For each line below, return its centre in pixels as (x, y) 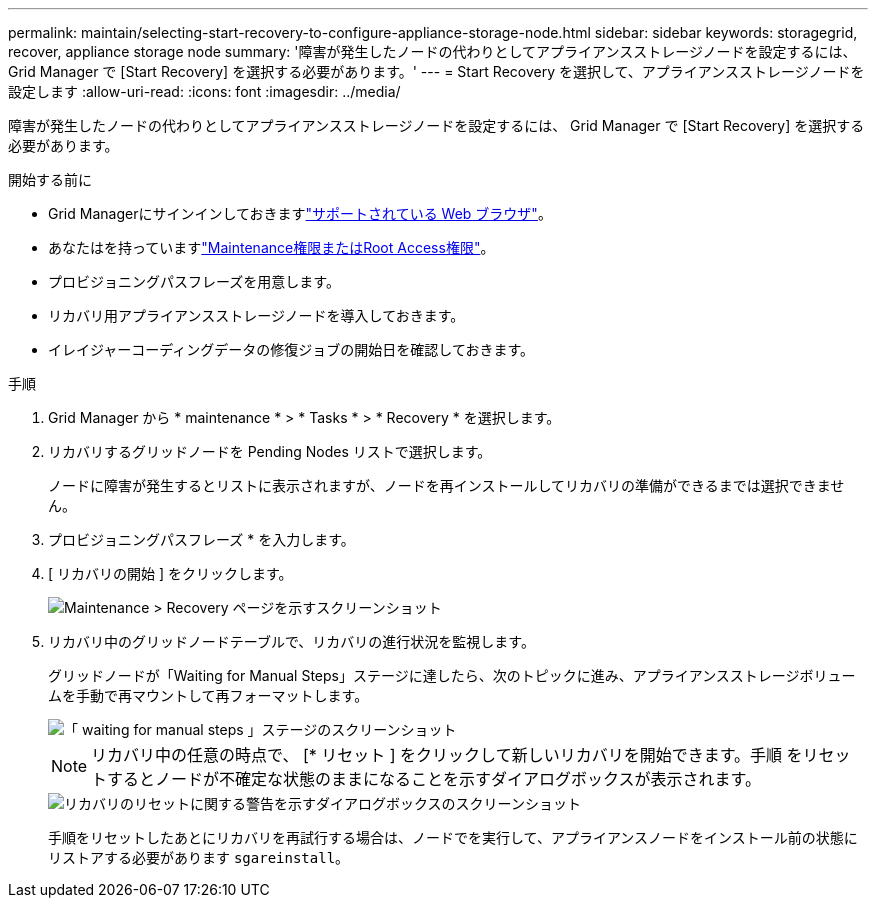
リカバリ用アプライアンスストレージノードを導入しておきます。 (256, 315)
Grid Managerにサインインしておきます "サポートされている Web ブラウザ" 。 (300, 213)
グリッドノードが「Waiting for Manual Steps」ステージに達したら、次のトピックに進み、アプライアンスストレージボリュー (452, 675)
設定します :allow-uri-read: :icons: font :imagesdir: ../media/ (204, 91)
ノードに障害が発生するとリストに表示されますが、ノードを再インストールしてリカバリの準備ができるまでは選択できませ (446, 485)
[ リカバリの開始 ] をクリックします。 (170, 573)
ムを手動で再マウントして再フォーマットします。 (208, 695)
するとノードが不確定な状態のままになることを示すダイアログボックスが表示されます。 (434, 779)
